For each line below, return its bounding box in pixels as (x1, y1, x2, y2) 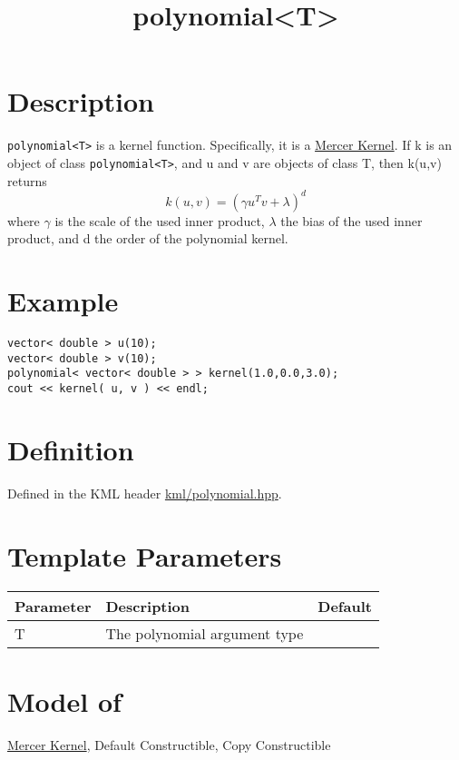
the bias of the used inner (280, 211, 423, 230)
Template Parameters (7, 537, 282, 574)
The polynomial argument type (105, 622, 304, 644)
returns (7, 171, 47, 190)
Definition (7, 430, 134, 468)
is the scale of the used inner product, (54, 211, 265, 230)
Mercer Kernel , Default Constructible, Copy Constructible (7, 735, 331, 754)
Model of (7, 682, 122, 719)
